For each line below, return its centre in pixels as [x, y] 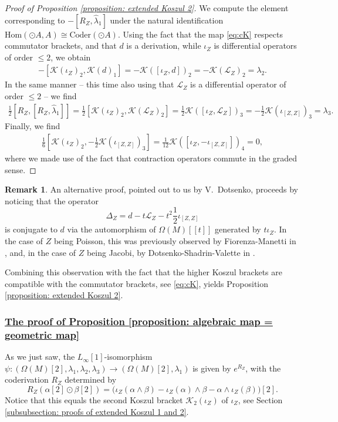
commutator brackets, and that [61, 45]
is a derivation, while [164, 45]
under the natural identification [167, 20]
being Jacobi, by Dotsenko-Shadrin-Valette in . [171, 252]
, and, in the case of [40, 252]
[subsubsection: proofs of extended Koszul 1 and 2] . [97, 411]
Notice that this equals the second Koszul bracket [94, 399]
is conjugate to [31, 229]
